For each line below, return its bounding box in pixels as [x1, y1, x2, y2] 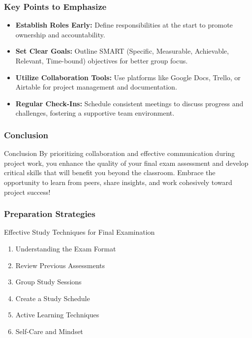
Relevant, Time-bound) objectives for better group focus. [15, 56, 188, 65]
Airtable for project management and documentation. [15, 82, 177, 92]
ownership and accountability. [15, 29, 105, 39]
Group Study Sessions [15, 277, 82, 287]
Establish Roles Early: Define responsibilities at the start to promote [15, 20, 233, 30]
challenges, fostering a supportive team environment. [15, 108, 175, 118]
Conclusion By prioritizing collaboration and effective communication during [4, 148, 235, 158]
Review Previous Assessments [15, 260, 105, 270]
